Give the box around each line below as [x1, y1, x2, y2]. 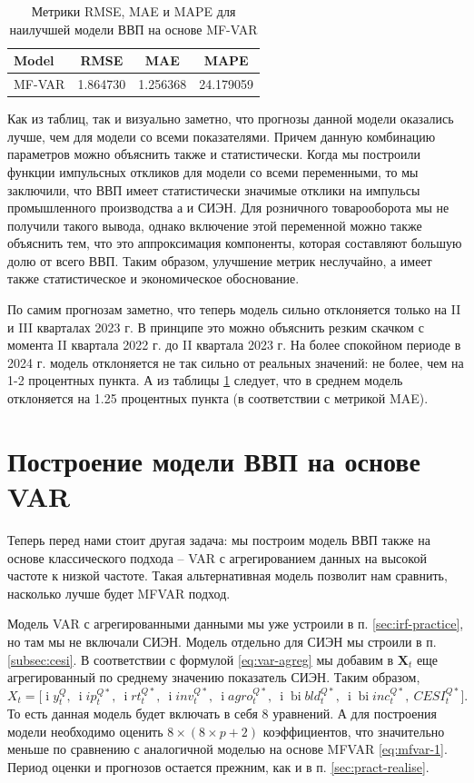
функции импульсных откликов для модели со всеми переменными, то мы [7, 162, 419, 181]
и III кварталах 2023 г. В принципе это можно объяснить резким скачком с [7, 317, 424, 336]
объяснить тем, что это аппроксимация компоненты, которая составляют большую [7, 233, 462, 253]
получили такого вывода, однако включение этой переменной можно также [7, 215, 422, 234]
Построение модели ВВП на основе [7, 441, 420, 479]
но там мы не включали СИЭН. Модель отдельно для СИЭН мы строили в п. [7, 631, 437, 650]
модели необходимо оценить [7, 721, 163, 740]
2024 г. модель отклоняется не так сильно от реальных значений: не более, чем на [7, 352, 464, 372]
